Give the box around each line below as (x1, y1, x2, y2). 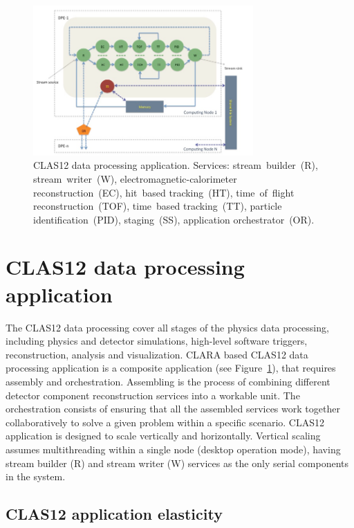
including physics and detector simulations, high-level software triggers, (6, 334, 308, 348)
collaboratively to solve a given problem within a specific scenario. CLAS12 (6, 415, 324, 429)
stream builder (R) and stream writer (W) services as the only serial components (6, 455, 349, 470)
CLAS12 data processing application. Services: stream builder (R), (33, 158, 318, 172)
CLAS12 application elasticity (6, 503, 223, 525)
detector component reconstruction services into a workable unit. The (6, 388, 300, 402)
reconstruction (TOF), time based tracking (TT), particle (33, 199, 282, 213)
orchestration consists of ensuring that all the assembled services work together (6, 401, 340, 416)
